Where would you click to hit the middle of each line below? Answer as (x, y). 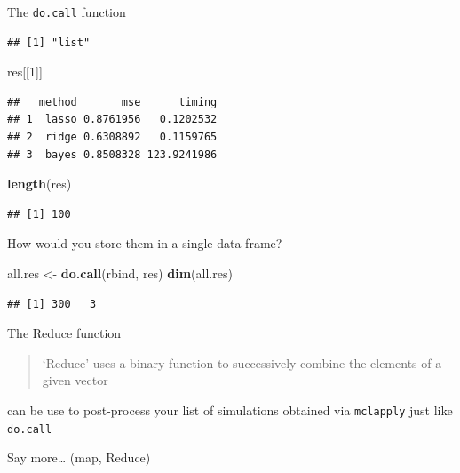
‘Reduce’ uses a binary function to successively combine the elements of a (242, 362)
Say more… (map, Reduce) (79, 457)
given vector (75, 380)
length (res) (40, 184)
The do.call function (67, 12)
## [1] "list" (49, 42)
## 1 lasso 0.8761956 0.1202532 (112, 120)
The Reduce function (64, 333)
